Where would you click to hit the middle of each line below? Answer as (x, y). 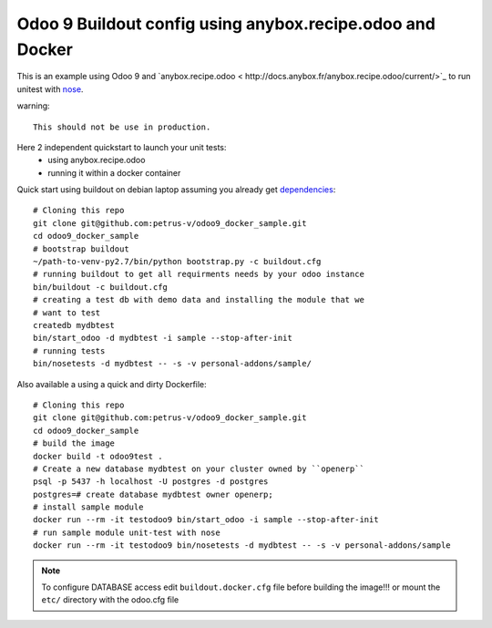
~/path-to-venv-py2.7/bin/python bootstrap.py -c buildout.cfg (177, 262)
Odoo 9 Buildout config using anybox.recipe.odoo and (226, 24)
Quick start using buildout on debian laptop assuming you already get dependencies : (176, 190)
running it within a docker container (114, 172)
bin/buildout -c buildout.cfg (101, 287)
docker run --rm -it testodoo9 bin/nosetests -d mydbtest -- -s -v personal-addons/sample (242, 546)
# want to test (67, 313)
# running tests (69, 350)
